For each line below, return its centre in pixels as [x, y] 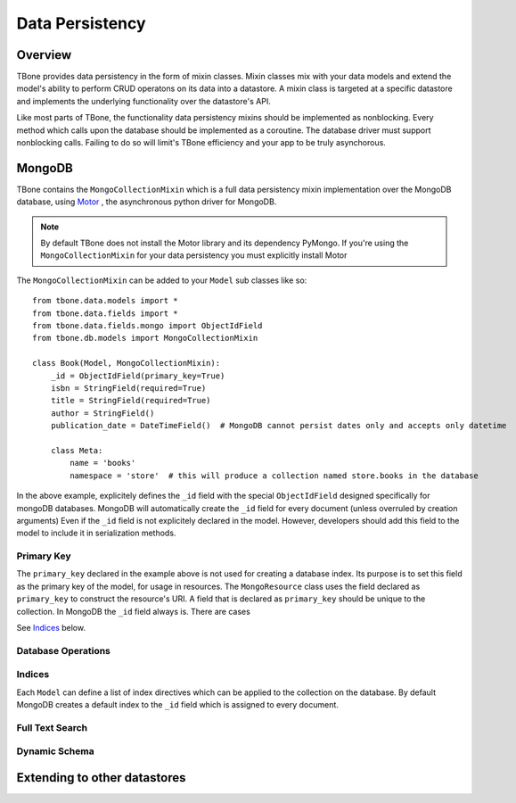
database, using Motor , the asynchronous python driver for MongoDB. [147, 202]
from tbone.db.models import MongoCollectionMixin [145, 338]
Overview [44, 55]
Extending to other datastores [101, 778]
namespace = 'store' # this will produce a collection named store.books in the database [274, 476]
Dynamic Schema [55, 751]
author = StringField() [102, 413]
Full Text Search [52, 727]
